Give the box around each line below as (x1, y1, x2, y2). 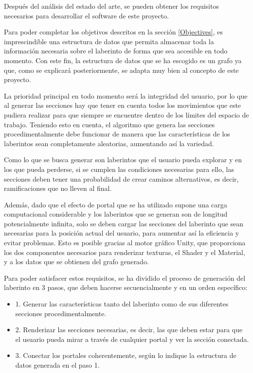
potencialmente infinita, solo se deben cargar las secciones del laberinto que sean (4, 218, 244, 228)
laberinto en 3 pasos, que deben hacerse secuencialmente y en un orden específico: (4, 282, 248, 292)
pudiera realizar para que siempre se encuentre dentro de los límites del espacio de (4, 109, 249, 119)
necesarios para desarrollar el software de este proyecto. (4, 10, 169, 20)
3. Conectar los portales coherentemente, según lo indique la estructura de (15, 350, 236, 360)
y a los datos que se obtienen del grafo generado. (4, 256, 149, 267)
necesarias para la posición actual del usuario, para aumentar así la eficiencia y (4, 228, 239, 238)
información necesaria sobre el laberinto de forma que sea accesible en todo (4, 46, 228, 56)
